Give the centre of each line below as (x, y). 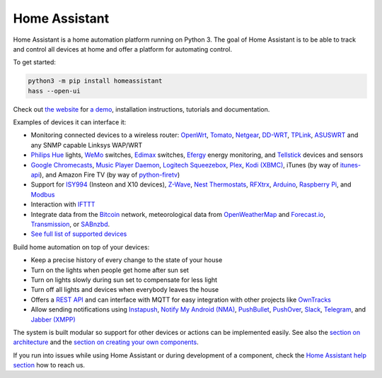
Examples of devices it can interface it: (70, 122)
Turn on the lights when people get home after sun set (110, 270)
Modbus (43, 194)
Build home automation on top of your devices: (81, 247)
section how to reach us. (49, 365)
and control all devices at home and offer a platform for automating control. (123, 49)
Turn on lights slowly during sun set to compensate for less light (124, 280)
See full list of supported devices (79, 234)
